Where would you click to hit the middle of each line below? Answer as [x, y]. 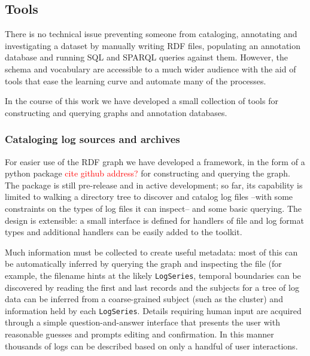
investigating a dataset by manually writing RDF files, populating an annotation [153, 45]
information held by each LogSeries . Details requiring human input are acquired [153, 310]
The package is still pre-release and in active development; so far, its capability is [154, 185]
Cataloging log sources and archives [92, 139]
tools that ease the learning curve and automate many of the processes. [136, 80]
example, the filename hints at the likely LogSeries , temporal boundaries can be [153, 275]
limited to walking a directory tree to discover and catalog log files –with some [149, 197]
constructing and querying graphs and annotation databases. [116, 112]
